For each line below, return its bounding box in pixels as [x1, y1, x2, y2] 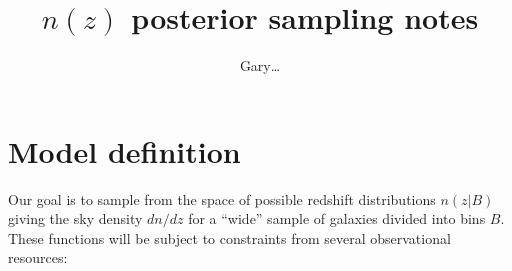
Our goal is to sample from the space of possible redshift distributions [8, 188, 436, 209]
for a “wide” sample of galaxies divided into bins [188, 208, 486, 229]
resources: [8, 247, 68, 268]
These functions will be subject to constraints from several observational [8, 227, 451, 248]
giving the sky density [8, 208, 143, 229]
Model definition [8, 130, 241, 171]
